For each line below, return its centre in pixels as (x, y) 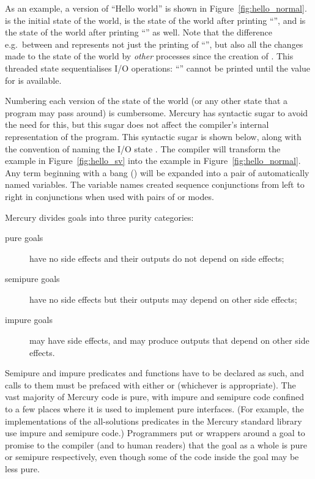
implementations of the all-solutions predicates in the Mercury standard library (154, 421)
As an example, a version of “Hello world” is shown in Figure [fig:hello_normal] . (156, 8)
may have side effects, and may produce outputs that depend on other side (169, 340)
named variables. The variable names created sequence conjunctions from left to (155, 184)
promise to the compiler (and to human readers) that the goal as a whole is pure (156, 444)
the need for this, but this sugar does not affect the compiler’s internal (137, 124)
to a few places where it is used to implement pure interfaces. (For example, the (154, 409)
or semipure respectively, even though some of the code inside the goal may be (152, 457)
